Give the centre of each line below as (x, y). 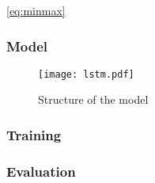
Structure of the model (93, 99)
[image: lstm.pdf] (86, 74)
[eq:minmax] (36, 10)
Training (34, 134)
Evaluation (41, 171)
